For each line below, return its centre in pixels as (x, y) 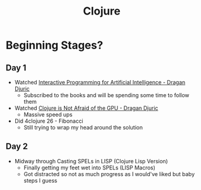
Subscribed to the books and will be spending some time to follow (106, 95)
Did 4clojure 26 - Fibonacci (49, 121)
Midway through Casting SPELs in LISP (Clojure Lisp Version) (91, 161)
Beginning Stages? (55, 45)
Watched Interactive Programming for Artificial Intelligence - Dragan (100, 82)
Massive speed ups (48, 114)
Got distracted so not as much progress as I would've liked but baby (109, 174)
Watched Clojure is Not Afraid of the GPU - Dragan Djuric (86, 108)
